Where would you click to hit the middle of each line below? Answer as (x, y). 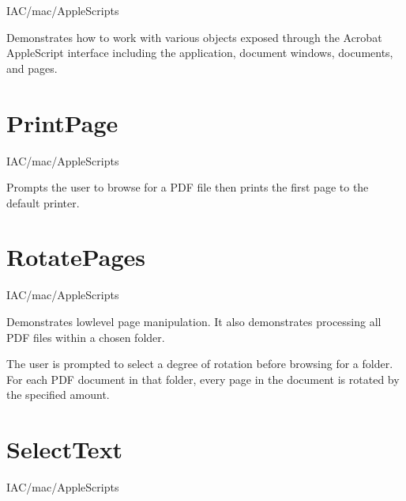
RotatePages (76, 257)
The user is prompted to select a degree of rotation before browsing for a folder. (200, 364)
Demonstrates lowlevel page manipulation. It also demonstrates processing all (194, 321)
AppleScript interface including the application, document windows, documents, (200, 53)
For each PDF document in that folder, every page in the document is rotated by (203, 379)
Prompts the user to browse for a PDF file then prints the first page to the (188, 187)
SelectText (65, 449)
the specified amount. (58, 395)
